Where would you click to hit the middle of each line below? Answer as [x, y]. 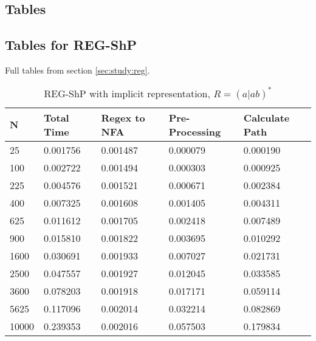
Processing [195, 131]
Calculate [266, 117]
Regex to [123, 117]
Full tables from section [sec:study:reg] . [77, 70]
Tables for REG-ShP [71, 45]
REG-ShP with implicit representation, [127, 93]
